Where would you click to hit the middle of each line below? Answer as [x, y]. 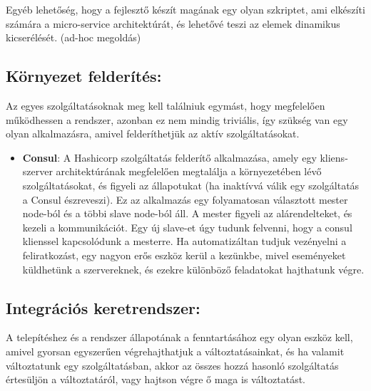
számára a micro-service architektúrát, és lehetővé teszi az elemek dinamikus [173, 23]
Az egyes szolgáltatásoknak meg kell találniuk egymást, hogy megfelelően [166, 105]
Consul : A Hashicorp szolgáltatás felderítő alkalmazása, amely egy [169, 157]
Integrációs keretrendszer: [103, 307]
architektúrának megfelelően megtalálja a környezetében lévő [189, 171]
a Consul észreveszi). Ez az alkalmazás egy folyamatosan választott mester [185, 199]
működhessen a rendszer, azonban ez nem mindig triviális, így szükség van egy [177, 119]
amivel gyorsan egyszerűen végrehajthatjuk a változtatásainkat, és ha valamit [175, 351]
